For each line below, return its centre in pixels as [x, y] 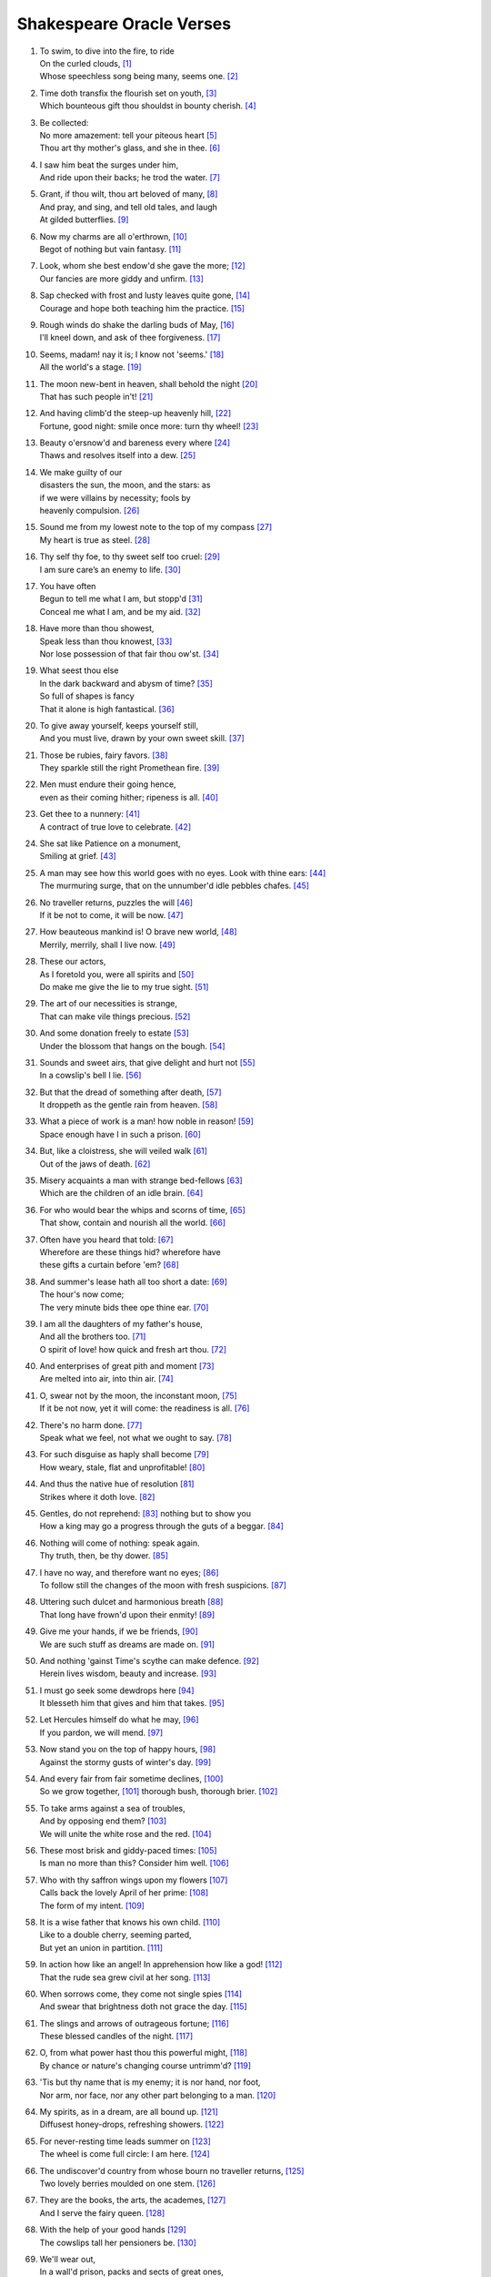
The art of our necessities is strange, [108, 1004]
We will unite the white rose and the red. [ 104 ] [125, 1833]
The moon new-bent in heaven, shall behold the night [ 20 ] [149, 383]
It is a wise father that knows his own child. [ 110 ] [130, 1922]
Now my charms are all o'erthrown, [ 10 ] [114, 236]
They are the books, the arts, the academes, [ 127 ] [133, 2200]
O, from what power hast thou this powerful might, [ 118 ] [144, 2053]
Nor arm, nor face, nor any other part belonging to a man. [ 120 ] [158, 2095]
